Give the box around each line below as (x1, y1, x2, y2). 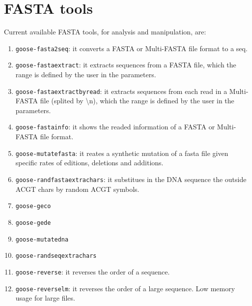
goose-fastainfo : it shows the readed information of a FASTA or (15, 122, 215, 132)
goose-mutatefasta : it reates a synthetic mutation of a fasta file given (15, 148, 228, 158)
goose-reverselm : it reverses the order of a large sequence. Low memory (15, 283, 235, 293)
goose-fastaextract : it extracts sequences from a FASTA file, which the (15, 60, 236, 70)
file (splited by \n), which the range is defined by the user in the (40, 95, 234, 106)
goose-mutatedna (15, 236, 69, 243)
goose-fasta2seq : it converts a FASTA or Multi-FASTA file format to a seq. (15, 43, 248, 53)
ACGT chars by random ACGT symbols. (15, 184, 140, 194)
